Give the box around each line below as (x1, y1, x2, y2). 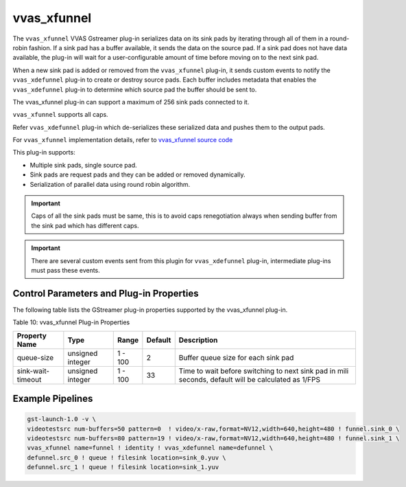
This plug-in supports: (12, 148, 75, 157)
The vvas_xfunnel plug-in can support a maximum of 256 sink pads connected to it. (12, 98, 250, 106)
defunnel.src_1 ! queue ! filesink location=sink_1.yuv (27, 464, 219, 471)
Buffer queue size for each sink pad (178, 352, 294, 362)
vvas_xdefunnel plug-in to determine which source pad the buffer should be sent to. (12, 85, 257, 93)
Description (178, 335, 218, 345)
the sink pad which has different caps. (31, 221, 140, 229)
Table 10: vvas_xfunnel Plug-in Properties (12, 318, 130, 326)
